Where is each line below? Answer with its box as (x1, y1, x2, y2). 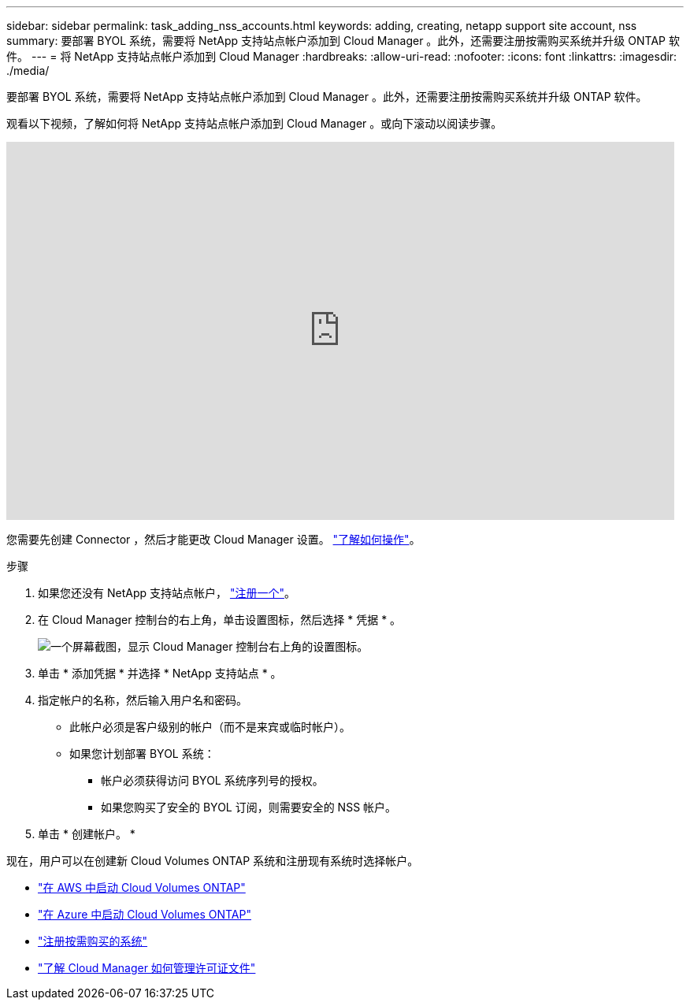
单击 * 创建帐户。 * (38, 827, 135, 841)
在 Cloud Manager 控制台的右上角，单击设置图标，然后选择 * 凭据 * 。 (38, 613, 402, 626)
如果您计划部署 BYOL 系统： (69, 747, 215, 760)
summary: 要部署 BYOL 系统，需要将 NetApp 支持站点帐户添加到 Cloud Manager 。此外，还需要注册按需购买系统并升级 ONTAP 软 (6, 34, 680, 47)
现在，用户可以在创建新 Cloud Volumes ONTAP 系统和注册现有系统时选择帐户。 (6, 854, 419, 867)
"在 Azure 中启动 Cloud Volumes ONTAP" (38, 908, 251, 921)
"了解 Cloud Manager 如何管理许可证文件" (38, 961, 256, 974)
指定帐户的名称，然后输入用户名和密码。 (38, 693, 247, 707)
